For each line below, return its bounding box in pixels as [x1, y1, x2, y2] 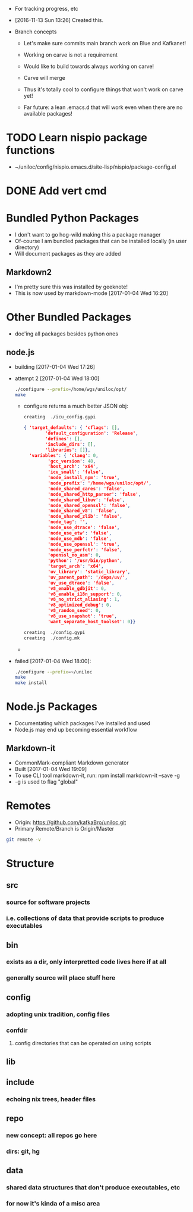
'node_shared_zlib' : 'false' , [48, 514, 123, 520]
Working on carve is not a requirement [23, 51, 118, 58]
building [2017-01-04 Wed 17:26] [14, 363, 95, 370]
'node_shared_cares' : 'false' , [48, 486, 125, 492]
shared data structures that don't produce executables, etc [6, 1183, 181, 1192]
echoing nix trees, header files [6, 1095, 96, 1103]
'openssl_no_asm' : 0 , [48, 552, 102, 558]
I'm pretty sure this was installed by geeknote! [14, 283, 128, 290]
